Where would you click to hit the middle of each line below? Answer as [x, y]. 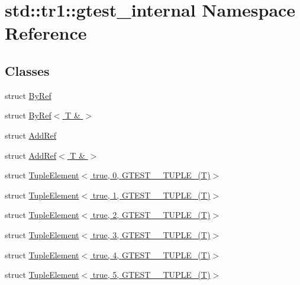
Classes [27, 70]
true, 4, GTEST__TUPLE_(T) [151, 254]
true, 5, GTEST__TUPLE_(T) [151, 275]
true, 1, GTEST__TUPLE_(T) [151, 195]
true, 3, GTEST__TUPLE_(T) [151, 234]
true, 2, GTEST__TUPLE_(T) [151, 215]
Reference [46, 33]
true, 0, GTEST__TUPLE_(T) [151, 175]
